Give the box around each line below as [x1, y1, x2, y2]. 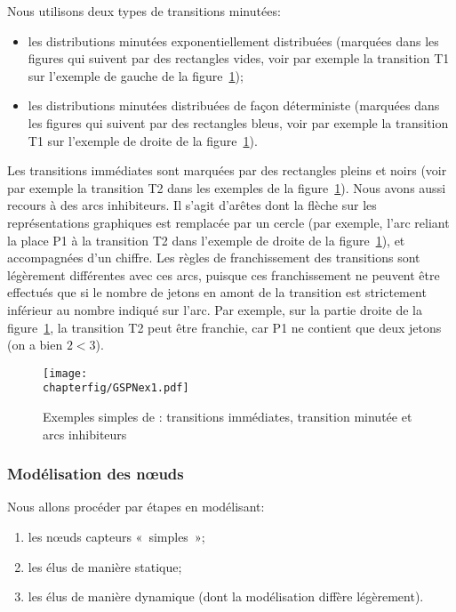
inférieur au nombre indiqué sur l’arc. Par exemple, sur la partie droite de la [7, 300, 423, 318]
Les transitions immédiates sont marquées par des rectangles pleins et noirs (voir [7, 161, 447, 180]
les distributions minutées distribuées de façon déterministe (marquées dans [28, 96, 440, 115]
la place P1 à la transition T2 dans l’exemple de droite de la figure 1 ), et [7, 230, 405, 249]
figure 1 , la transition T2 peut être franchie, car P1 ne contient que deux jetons [7, 318, 442, 336]
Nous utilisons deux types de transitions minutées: [7, 2, 281, 20]
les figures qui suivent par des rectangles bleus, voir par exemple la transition [28, 113, 449, 132]
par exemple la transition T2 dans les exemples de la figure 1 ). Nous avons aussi [7, 178, 446, 197]
